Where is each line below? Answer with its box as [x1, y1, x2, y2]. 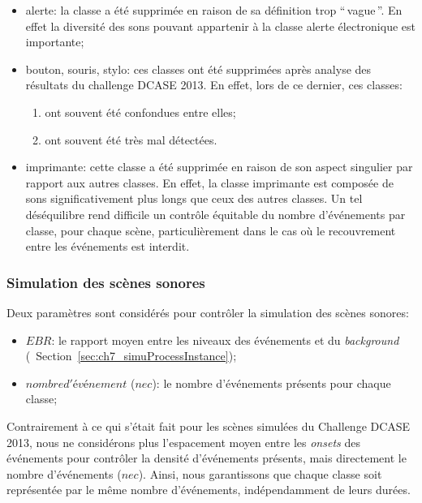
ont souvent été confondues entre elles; [45, 103, 236, 120]
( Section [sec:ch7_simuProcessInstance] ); [25, 347, 237, 364]
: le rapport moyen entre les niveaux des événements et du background [51, 331, 399, 348]
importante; [25, 33, 84, 50]
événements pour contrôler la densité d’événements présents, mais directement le [6, 449, 407, 466]
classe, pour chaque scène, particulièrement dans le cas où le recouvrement [25, 221, 396, 239]
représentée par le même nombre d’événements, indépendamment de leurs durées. [6, 481, 411, 498]
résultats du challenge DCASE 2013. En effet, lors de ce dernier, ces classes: [25, 76, 403, 93]
